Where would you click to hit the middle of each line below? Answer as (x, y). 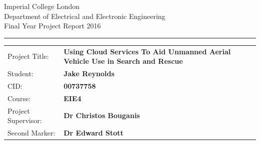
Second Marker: (31, 132)
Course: (19, 98)
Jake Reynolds (89, 73)
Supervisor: (25, 120)
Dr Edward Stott (93, 132)
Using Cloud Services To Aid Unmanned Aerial (147, 51)
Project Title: (28, 56)
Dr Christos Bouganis (102, 115)
